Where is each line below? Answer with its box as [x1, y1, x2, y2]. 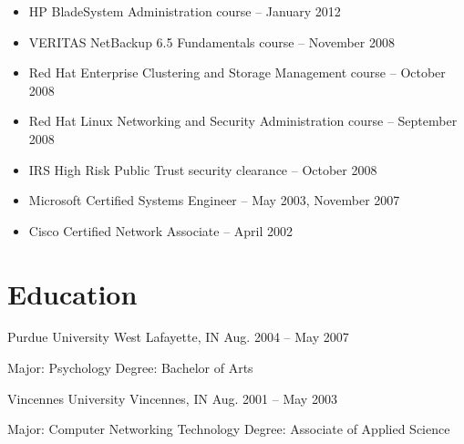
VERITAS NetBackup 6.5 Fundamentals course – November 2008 [28, 32, 395, 51]
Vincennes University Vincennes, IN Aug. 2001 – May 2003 [7, 388, 337, 408]
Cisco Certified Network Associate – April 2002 [28, 221, 294, 240]
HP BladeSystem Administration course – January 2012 [28, 2, 341, 20]
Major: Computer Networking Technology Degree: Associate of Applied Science [7, 419, 450, 439]
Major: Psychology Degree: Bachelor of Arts [7, 358, 253, 377]
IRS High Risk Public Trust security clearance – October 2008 [28, 160, 377, 179]
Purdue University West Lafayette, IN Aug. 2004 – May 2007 [7, 327, 349, 346]
